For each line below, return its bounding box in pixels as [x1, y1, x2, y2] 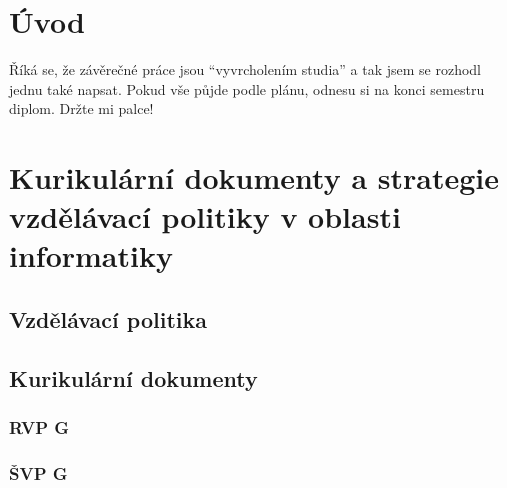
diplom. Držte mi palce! [9, 98, 154, 119]
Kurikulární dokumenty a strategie [9, 157, 500, 198]
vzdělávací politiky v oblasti [9, 196, 401, 237]
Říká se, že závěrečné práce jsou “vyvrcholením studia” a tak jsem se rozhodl [9, 59, 481, 80]
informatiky [9, 235, 173, 276]
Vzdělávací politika [9, 304, 207, 335]
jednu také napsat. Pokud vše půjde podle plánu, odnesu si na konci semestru [9, 78, 485, 99]
